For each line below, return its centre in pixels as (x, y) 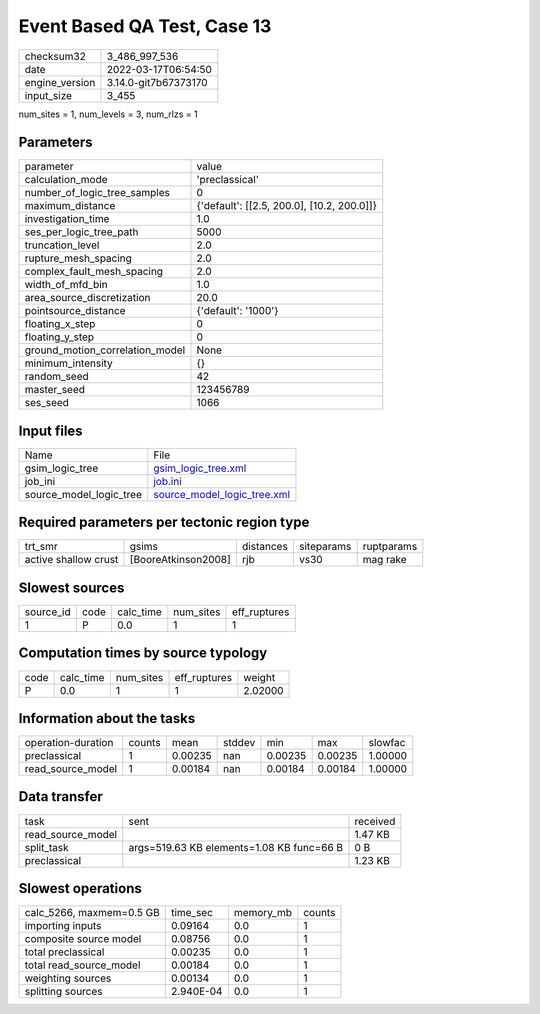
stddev (239, 743)
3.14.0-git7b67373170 (157, 82)
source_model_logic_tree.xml (221, 494)
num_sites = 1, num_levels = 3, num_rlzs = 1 (108, 114)
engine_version (60, 82)
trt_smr (41, 547)
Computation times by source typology (143, 653)
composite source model (83, 939)
